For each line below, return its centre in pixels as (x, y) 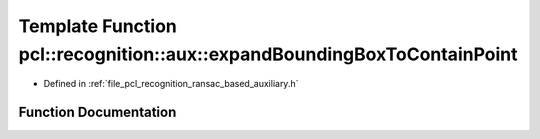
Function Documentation (97, 112)
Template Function (97, 26)
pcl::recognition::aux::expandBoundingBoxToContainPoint (268, 54)
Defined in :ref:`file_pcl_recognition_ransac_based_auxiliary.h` (171, 84)
